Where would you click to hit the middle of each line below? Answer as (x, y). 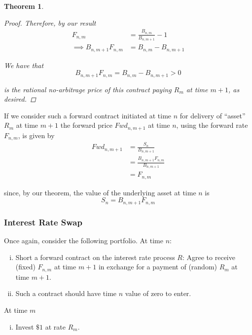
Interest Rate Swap (43, 222)
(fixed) (25, 267)
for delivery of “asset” (213, 115)
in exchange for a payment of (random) (158, 267)
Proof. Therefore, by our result (50, 22)
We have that (24, 65)
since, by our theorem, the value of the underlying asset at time (100, 192)
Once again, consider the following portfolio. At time (84, 241)
